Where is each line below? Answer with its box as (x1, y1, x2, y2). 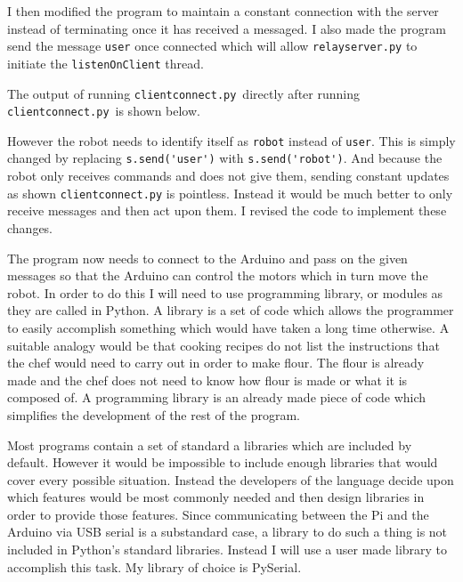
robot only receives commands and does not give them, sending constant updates (7, 166, 450, 185)
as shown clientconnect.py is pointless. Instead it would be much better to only (7, 183, 453, 202)
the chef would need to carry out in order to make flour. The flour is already (7, 353, 425, 372)
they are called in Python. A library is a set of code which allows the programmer (7, 301, 454, 319)
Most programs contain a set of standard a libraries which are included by (7, 435, 412, 454)
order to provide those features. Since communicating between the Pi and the (7, 505, 429, 523)
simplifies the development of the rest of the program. (7, 405, 300, 424)
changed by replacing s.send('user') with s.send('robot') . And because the (7, 149, 443, 167)
